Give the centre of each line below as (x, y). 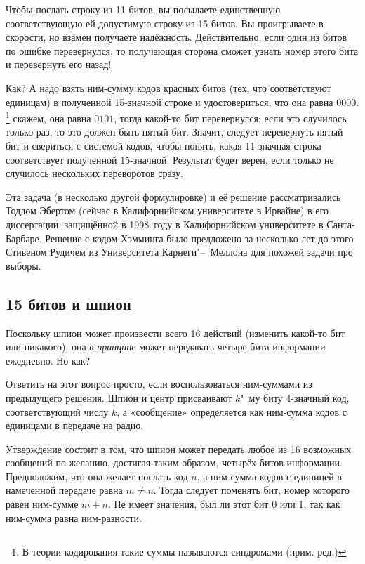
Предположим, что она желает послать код (97, 476)
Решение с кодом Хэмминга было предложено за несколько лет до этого (199, 238)
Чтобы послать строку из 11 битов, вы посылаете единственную (143, 9)
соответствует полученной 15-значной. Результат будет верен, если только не (170, 159)
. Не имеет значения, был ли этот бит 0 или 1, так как (224, 504)
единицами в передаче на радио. (75, 425)
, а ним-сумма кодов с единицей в (269, 476)
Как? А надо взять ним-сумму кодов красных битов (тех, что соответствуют (168, 87)
